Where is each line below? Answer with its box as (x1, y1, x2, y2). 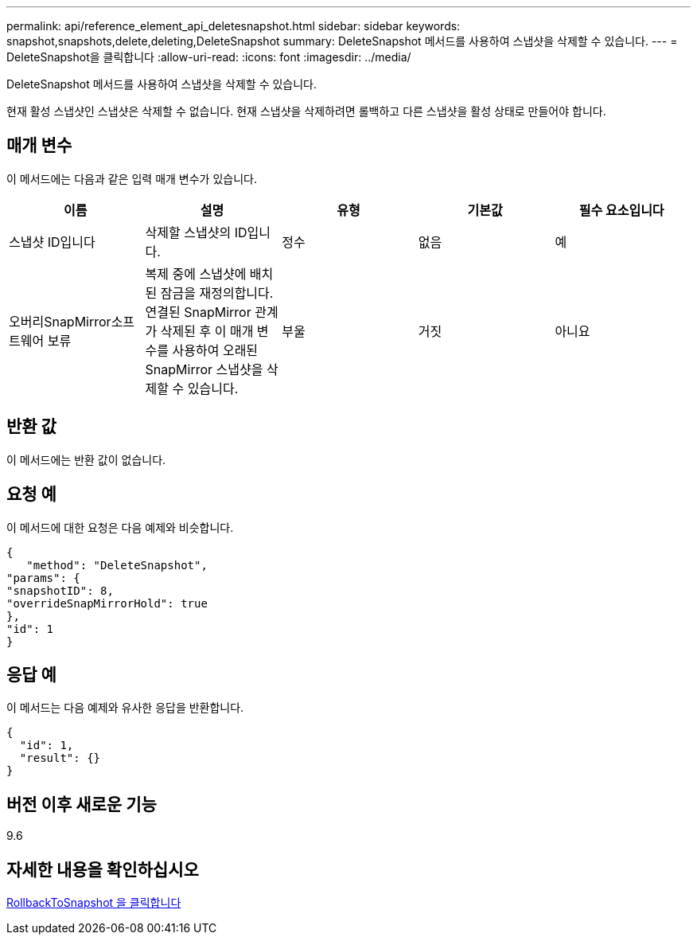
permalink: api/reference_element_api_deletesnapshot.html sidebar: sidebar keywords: (6, 19, 461, 33)
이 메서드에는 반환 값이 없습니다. (6, 452, 166, 467)
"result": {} (19, 752, 101, 765)
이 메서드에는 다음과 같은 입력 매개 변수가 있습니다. (6, 171, 257, 185)
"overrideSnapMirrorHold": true (6, 596, 208, 610)
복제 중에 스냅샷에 (145, 265, 247, 282)
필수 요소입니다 (578, 201, 664, 218)
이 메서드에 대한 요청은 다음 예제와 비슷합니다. (6, 520, 234, 534)
